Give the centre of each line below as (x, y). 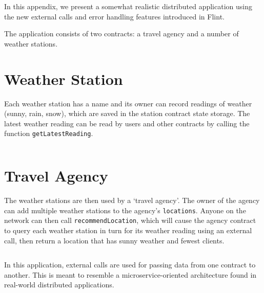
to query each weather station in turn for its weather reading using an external (128, 230)
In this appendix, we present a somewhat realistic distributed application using (128, 6)
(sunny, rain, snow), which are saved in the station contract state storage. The (127, 113)
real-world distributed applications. (59, 285)
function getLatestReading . (49, 133)
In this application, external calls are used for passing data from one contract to (130, 265)
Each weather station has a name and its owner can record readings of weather (128, 103)
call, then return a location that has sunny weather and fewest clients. (114, 240)
